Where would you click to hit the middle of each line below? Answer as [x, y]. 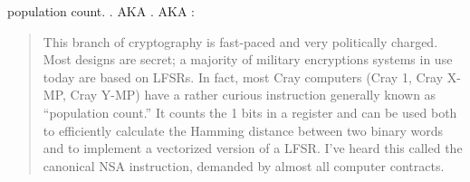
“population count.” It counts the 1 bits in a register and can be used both [250, 112]
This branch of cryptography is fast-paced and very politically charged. [240, 41]
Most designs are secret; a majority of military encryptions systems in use [248, 59]
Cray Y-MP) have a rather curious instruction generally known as [253, 95]
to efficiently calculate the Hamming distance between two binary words [243, 130]
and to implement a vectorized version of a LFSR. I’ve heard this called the [253, 148]
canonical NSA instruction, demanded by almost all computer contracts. [244, 165]
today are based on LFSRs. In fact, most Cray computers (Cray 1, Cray [243, 77]
